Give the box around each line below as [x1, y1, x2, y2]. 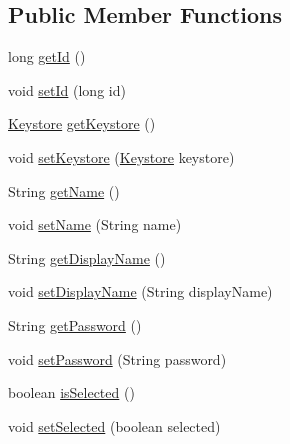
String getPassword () [8, 314, 142, 335]
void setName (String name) [8, 214, 182, 235]
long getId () [8, 46, 86, 67]
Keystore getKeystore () [8, 113, 156, 134]
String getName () [8, 180, 120, 201]
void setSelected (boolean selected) [8, 415, 221, 436]
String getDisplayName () [8, 247, 166, 268]
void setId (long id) [8, 79, 126, 100]
